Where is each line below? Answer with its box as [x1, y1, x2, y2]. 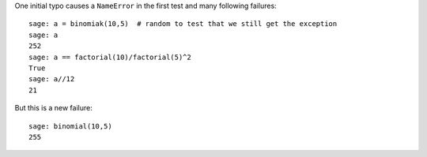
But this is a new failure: [14, 103, 93, 113]
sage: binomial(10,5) [28, 121, 112, 130]
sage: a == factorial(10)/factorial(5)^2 [28, 52, 191, 62]
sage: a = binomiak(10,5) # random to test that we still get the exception [28, 20, 338, 28]
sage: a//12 [28, 75, 75, 84]
